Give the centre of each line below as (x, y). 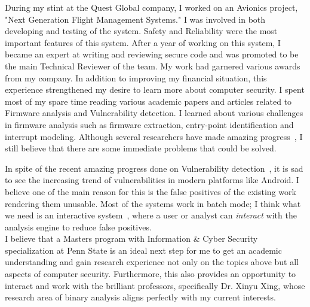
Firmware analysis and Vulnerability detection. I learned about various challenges (154, 113)
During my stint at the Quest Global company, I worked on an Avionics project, (151, 7)
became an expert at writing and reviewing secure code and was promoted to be (152, 54)
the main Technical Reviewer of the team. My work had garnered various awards (153, 66)
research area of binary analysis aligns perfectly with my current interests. (140, 297)
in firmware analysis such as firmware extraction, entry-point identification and (149, 124)
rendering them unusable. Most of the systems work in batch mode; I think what (153, 203)
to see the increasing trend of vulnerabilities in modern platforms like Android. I (152, 180)
